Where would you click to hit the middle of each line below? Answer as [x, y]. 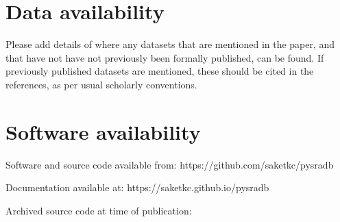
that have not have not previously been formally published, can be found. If [165, 57]
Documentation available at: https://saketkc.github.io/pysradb [137, 187]
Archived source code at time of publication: [99, 210]
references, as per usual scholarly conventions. [101, 84]
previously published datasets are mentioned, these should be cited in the [160, 71]
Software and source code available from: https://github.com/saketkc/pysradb [170, 164]
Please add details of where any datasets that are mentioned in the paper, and [170, 44]
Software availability [103, 131]
